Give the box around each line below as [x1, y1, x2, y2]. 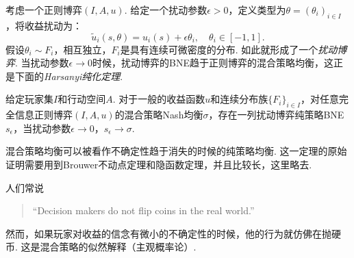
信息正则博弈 [14, 107, 73, 122]
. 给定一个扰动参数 [124, 3, 207, 16]
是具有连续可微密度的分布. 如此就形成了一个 [120, 42, 318, 56]
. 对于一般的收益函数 [112, 92, 205, 106]
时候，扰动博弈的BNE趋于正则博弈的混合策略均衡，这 [92, 55, 333, 70]
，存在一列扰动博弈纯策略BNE [208, 107, 344, 122]
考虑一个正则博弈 [5, 3, 82, 16]
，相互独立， [53, 42, 112, 56]
